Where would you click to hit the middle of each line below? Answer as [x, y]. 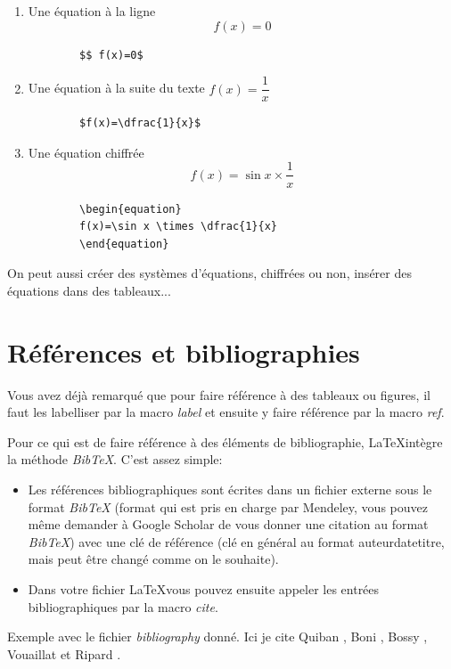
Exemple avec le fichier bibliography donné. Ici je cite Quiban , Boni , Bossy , [217, 636]
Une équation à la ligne [92, 11]
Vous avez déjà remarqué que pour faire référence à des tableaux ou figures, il [219, 394]
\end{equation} [124, 244]
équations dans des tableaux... [89, 290]
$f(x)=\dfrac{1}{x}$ [140, 123]
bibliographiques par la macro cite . [123, 606]
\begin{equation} [131, 209]
